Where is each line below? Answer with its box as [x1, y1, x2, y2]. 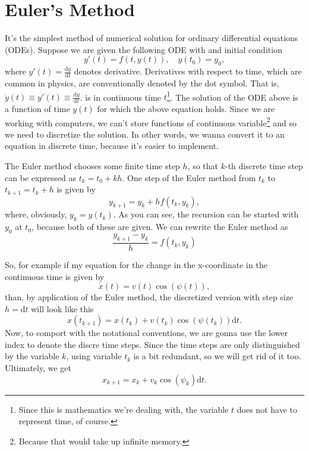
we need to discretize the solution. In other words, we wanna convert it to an [5, 127, 285, 140]
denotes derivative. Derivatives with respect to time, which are [74, 65, 302, 77]
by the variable [5, 350, 59, 362]
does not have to [237, 403, 297, 415]
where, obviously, [5, 208, 67, 220]
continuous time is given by [5, 270, 105, 282]
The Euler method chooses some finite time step [5, 160, 180, 172]
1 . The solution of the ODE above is [166, 89, 298, 103]
